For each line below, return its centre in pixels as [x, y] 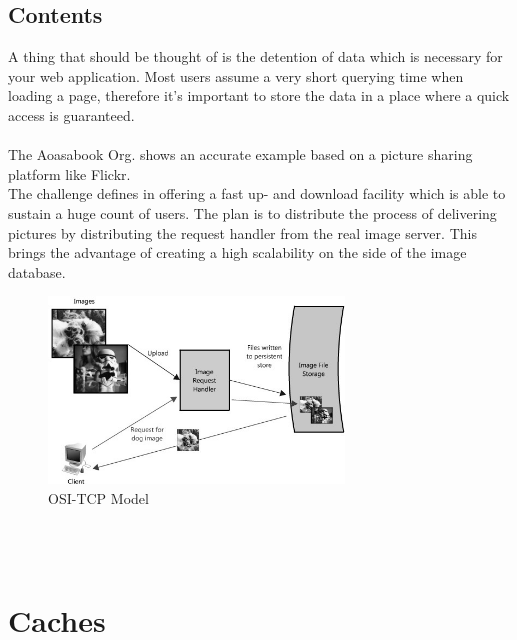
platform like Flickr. [69, 173]
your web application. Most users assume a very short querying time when [236, 75]
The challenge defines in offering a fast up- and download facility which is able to [257, 193]
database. [37, 271]
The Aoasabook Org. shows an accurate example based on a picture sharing [240, 154]
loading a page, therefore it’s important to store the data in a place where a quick [259, 95]
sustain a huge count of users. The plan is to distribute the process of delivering [252, 212]
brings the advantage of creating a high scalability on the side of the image [237, 252]
